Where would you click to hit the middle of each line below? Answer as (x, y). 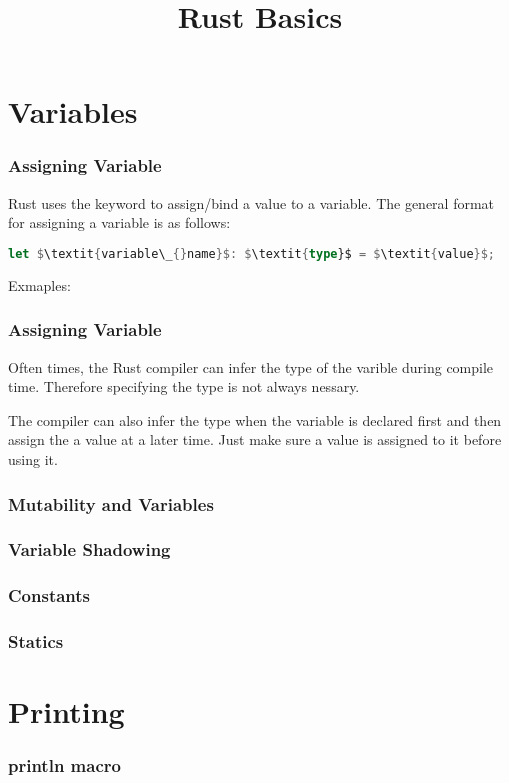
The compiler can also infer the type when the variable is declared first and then (255, 419)
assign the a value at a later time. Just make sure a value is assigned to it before (255, 439)
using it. (33, 459)
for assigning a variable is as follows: (119, 222)
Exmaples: (39, 284)
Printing (66, 711)
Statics (36, 641)
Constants (49, 595)
